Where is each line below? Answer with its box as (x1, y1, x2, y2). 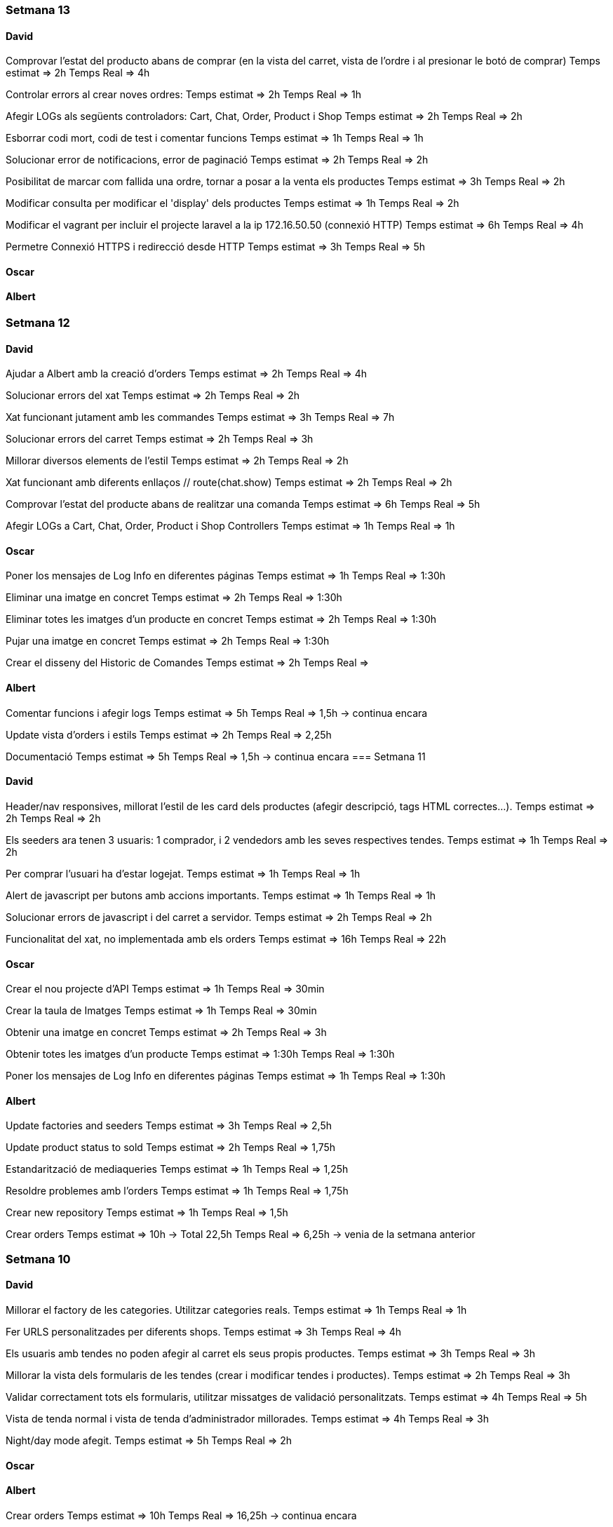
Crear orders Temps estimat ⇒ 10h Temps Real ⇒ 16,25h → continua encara (6, 1509, 357, 1521)
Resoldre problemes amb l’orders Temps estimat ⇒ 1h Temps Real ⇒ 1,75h (6, 1185, 349, 1197)
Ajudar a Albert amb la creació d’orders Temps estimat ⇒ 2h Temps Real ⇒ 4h (6, 368, 368, 380)
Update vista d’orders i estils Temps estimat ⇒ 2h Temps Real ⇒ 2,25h (6, 728, 332, 741)
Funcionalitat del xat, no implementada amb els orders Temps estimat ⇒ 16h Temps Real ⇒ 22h (6, 932, 446, 945)
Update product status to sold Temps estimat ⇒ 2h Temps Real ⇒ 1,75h (6, 1141, 336, 1154)
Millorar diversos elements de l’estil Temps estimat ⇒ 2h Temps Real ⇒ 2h (6, 455, 349, 467)
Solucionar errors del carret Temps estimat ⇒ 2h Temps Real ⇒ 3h (6, 433, 314, 445)
